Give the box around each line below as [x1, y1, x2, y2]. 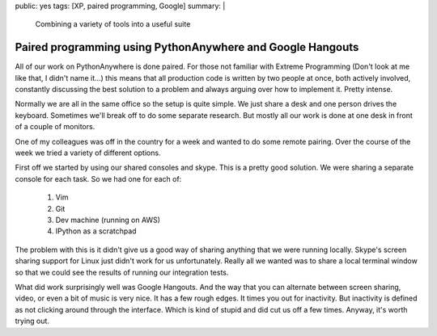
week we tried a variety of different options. [15, 148, 161, 157]
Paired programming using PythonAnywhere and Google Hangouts [15, 40, 359, 54]
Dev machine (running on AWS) [55, 215, 161, 225]
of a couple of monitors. [15, 122, 95, 132]
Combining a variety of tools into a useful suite [35, 19, 191, 29]
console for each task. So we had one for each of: [15, 174, 182, 183]
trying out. [15, 316, 50, 326]
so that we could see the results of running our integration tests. [15, 267, 229, 277]
